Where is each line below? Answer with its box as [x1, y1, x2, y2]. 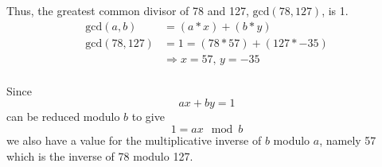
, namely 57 [319, 131, 376, 148]
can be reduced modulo [6, 108, 120, 125]
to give [131, 108, 165, 125]
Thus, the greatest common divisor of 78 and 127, [6, 2, 249, 18]
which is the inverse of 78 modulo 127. [6, 147, 193, 164]
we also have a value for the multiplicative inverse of [6, 131, 262, 148]
